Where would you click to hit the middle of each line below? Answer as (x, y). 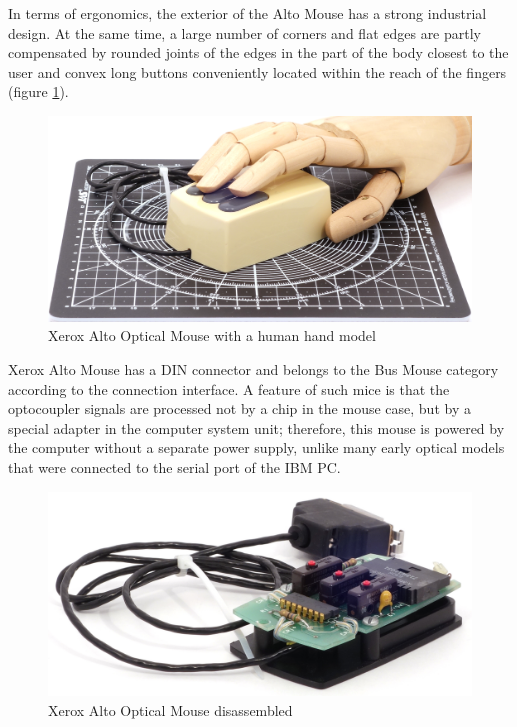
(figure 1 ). (38, 91)
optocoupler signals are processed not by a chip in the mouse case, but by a (239, 408)
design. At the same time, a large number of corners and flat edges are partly (245, 32)
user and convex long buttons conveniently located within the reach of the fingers (257, 71)
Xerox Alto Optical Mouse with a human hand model (212, 335)
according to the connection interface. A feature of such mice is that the (229, 388)
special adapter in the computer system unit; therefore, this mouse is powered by (256, 427)
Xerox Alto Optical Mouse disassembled (170, 709)
